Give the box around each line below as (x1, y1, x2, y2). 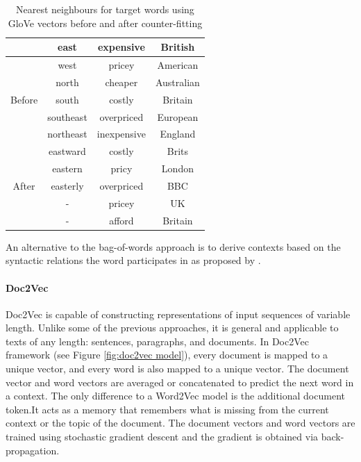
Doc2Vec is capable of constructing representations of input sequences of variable (6, 306, 351, 321)
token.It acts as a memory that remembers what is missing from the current (6, 402, 329, 416)
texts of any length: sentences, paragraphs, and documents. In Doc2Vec (6, 333, 309, 348)
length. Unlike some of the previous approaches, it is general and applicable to (6, 320, 339, 335)
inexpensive (96, 126, 146, 141)
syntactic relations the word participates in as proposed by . (6, 253, 261, 267)
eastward (49, 144, 86, 158)
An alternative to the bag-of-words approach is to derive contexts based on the (6, 239, 341, 254)
